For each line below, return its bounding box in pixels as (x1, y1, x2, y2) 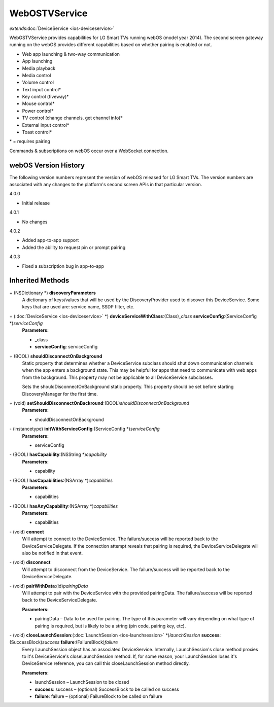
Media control (22, 72, 51, 78)
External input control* (22, 122, 70, 128)
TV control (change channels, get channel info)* (22, 115, 123, 121)
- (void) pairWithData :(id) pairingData (9, 583, 88, 589)
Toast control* (22, 129, 52, 135)
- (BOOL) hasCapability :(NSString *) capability (9, 451, 107, 457)
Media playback (22, 65, 56, 71)
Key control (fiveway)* (22, 94, 69, 100)
